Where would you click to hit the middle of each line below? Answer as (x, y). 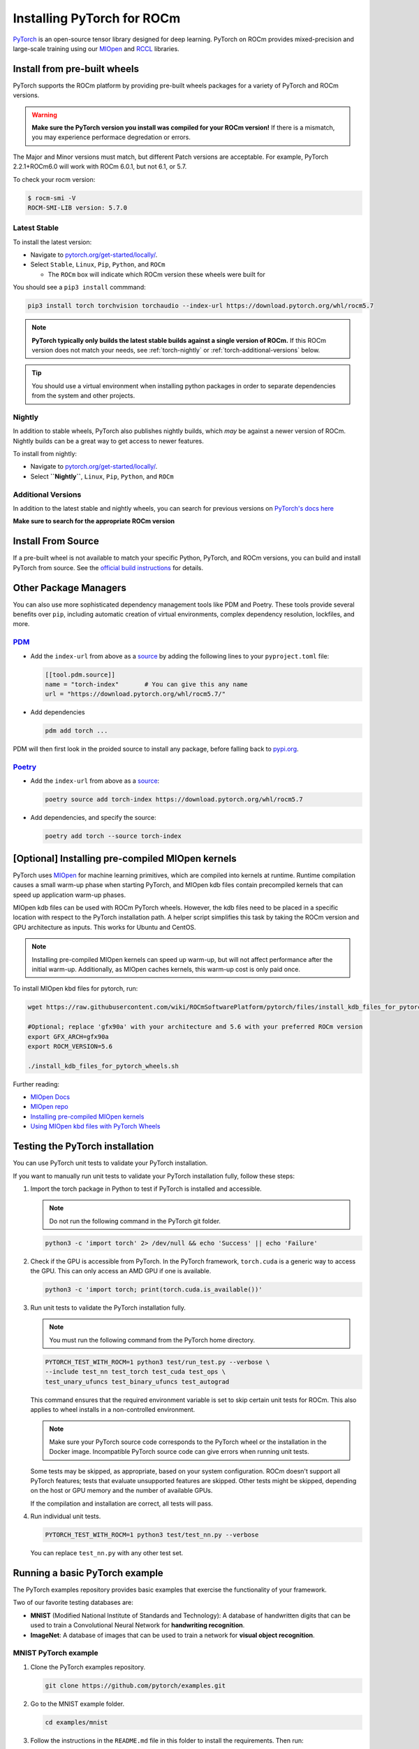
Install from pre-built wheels (76, 69)
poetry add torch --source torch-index (113, 836)
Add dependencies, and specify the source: (93, 818)
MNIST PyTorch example (56, 1653)
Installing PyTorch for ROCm (97, 18)
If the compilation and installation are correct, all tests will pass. (122, 1503)
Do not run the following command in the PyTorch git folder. (135, 1221)
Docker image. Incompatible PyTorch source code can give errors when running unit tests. (179, 1452)
